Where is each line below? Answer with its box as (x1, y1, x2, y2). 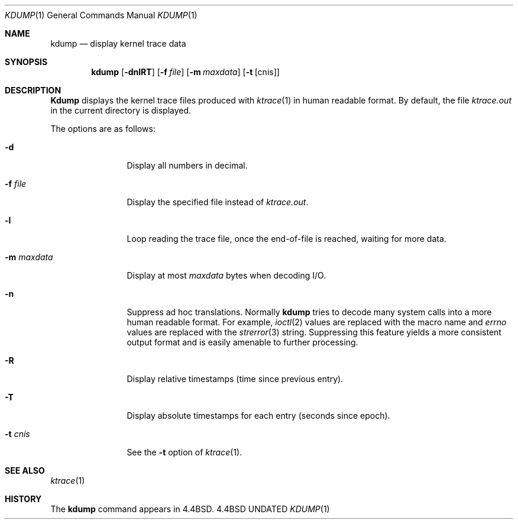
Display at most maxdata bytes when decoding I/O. (127, 270, 326, 280)
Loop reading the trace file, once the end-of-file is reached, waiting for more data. (127, 234, 446, 244)
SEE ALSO (5, 465, 45, 476)
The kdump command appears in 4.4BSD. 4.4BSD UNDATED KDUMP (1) (50, 504, 330, 514)
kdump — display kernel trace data (50, 38, 186, 48)
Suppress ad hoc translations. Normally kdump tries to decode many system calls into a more (127, 307, 492, 317)
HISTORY (5, 494, 42, 504)
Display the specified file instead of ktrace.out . (127, 197, 309, 207)
